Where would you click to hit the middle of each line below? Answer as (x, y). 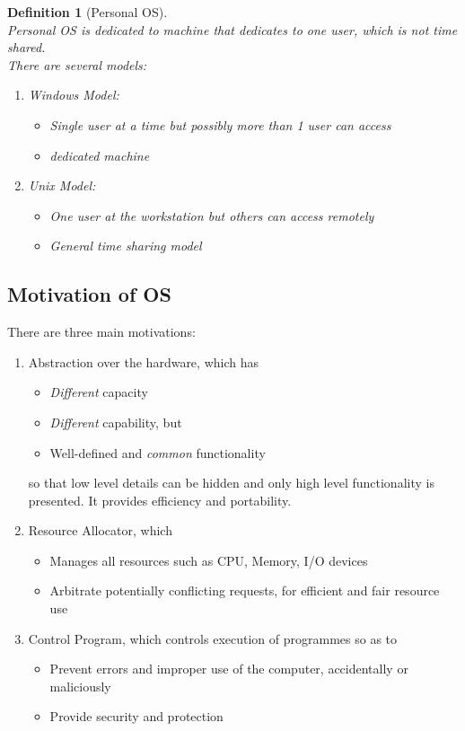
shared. (26, 47)
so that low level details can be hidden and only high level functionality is (231, 483)
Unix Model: (62, 185)
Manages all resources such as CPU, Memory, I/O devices (209, 560)
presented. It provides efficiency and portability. (160, 500)
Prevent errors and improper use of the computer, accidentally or (229, 669)
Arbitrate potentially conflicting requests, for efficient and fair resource (245, 590)
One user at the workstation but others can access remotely (212, 215)
